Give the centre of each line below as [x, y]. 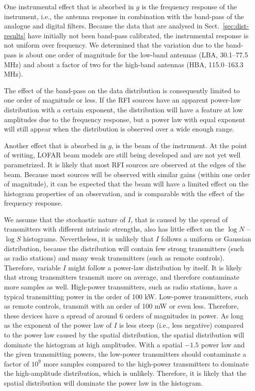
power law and [223, 344]
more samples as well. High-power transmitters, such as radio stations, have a [121, 287]
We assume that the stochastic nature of [65, 219]
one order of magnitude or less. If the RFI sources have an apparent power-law [122, 100]
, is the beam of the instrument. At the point [179, 145]
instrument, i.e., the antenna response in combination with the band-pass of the [124, 16]
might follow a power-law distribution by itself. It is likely [155, 267]
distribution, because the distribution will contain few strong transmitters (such [124, 248]
